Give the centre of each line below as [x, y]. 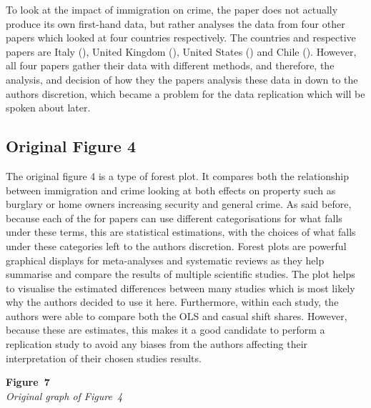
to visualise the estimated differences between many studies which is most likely [180, 288]
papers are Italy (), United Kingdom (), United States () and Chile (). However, [181, 51]
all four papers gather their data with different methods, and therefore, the [170, 65]
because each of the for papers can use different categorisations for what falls [174, 218]
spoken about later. [48, 108]
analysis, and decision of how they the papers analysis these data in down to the [182, 79]
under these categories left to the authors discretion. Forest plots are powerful [176, 245]
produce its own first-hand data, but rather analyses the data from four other [175, 23]
